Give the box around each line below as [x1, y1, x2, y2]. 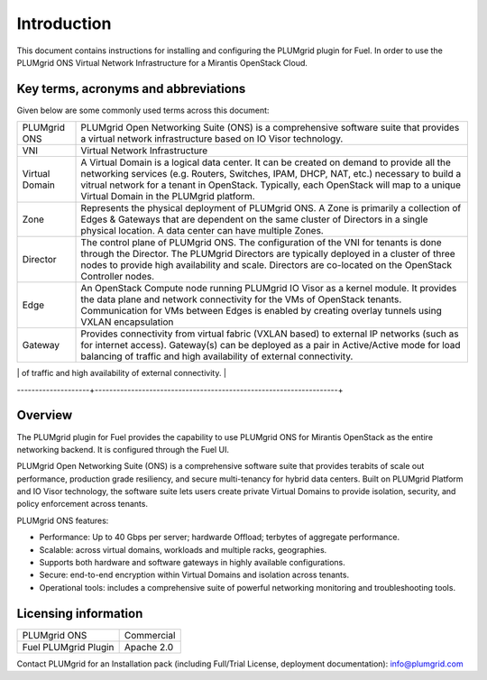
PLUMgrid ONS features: [16, 515, 109, 526]
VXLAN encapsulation [80, 316, 174, 328]
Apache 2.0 [124, 640, 174, 653]
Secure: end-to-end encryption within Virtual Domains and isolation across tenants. [39, 569, 350, 581]
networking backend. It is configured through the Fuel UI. [16, 444, 230, 455]
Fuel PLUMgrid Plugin [22, 640, 115, 653]
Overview [16, 408, 73, 423]
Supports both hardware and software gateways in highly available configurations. [39, 557, 346, 568]
